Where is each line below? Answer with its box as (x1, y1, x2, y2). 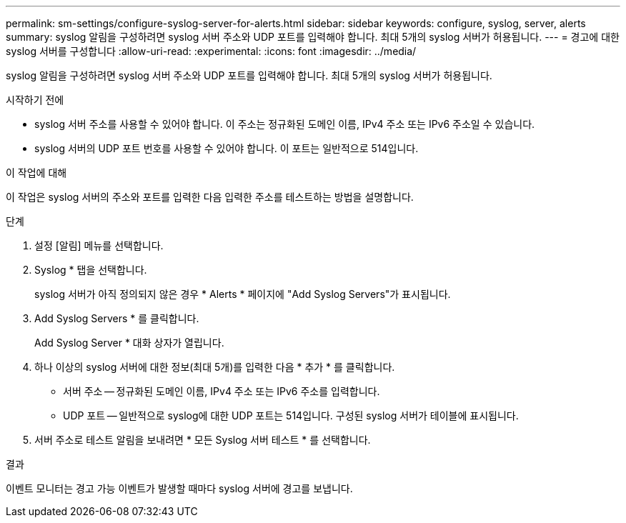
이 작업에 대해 (6, 166, 67, 179)
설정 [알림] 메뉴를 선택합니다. (34, 239, 164, 251)
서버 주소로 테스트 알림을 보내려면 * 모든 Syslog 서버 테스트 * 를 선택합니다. (34, 434, 371, 446)
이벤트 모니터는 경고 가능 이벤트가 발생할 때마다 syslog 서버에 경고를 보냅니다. (6, 482, 353, 494)
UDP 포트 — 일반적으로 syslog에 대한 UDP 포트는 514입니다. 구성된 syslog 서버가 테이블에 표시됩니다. (63, 409, 519, 422)
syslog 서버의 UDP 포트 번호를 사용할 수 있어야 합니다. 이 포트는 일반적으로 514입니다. (34, 142, 419, 154)
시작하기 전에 (6, 94, 64, 106)
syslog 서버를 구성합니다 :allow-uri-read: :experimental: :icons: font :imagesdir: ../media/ (6, 45, 417, 57)
